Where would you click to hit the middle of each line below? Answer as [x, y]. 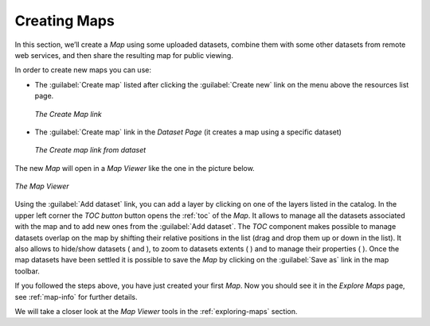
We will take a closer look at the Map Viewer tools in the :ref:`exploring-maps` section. [156, 311]
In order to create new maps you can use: [83, 70]
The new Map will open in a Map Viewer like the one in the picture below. [135, 168]
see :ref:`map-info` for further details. [76, 297]
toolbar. [27, 271]
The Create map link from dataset [90, 150]
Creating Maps [64, 21]
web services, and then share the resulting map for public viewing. [124, 55]
